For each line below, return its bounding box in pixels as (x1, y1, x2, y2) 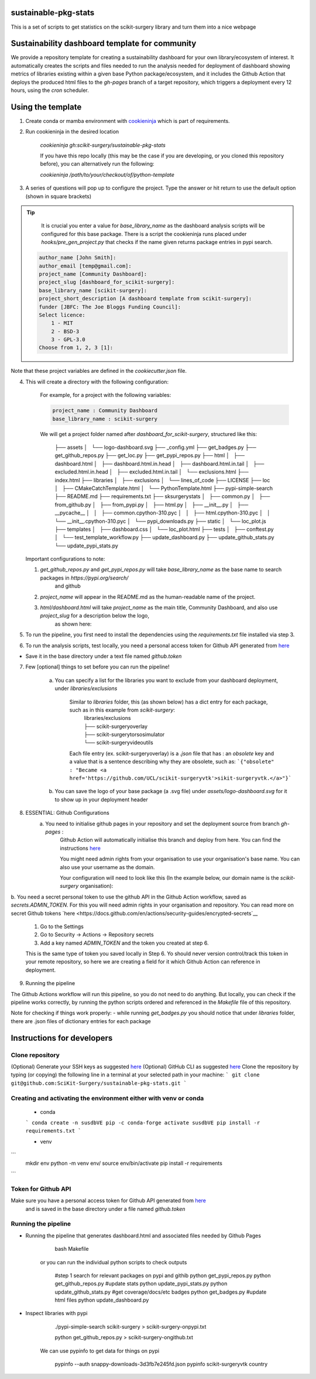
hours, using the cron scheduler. (11, 87, 89, 94)
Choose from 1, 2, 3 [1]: (39, 344, 114, 351)
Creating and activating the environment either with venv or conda (11, 1094, 204, 1102)
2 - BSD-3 (51, 328, 80, 335)
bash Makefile (54, 1246, 89, 1253)
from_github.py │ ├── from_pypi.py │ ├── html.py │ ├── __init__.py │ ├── (54, 501, 249, 508)
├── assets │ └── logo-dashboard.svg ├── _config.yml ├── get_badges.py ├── (54, 444, 257, 451)
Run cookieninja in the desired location (25, 128, 119, 135)
